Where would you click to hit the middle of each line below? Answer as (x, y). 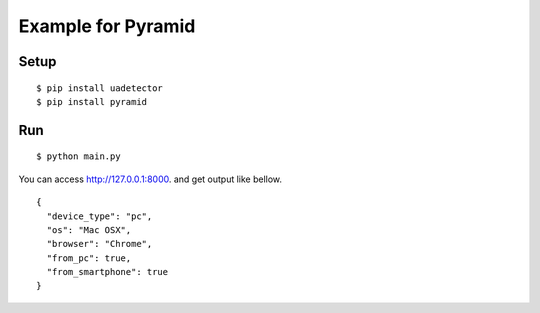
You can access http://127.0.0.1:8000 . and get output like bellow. (150, 179)
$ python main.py (78, 156)
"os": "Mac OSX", (89, 229)
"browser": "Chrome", (99, 244)
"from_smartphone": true (107, 272)
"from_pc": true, (89, 258)
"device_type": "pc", (99, 216)
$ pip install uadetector (100, 88)
